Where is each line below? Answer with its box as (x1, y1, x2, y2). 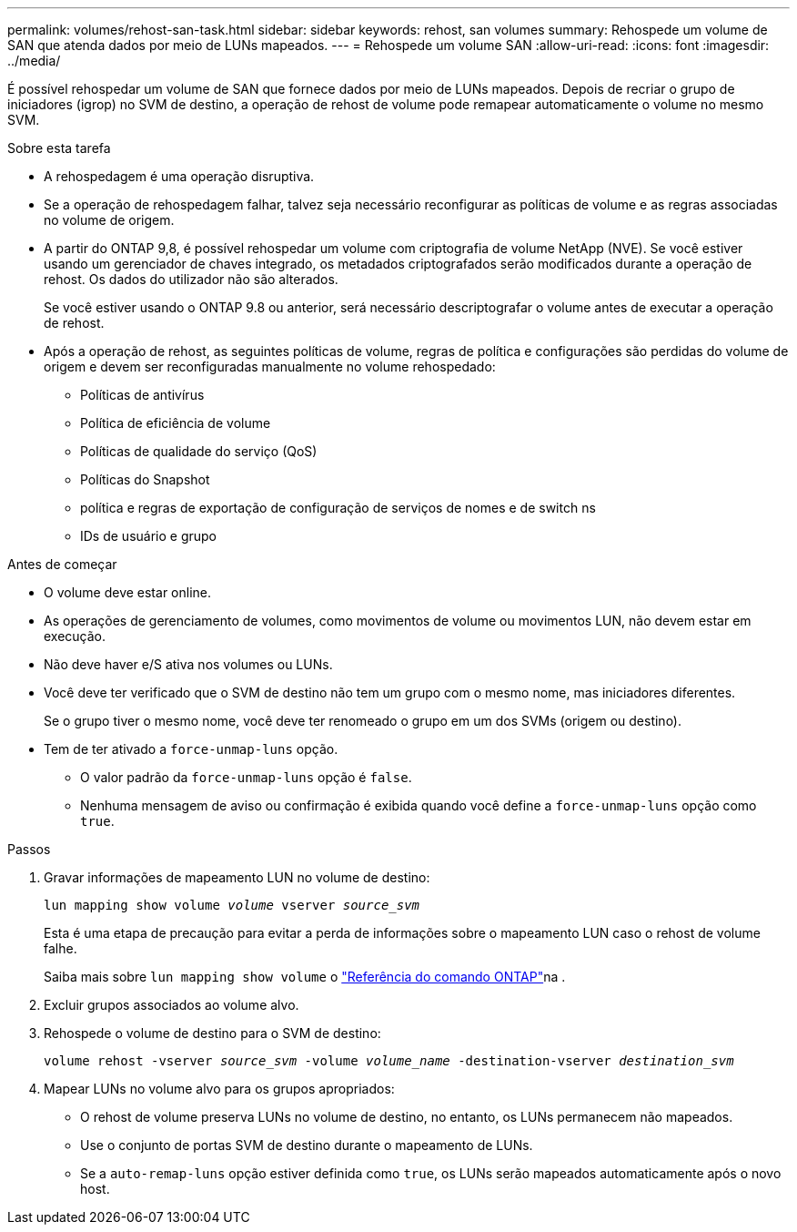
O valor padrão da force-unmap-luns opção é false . (80, 769, 412, 785)
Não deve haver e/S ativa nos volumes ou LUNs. (44, 657, 333, 672)
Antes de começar (7, 556, 117, 572)
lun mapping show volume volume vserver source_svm (44, 898, 420, 912)
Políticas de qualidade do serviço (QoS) (80, 443, 318, 459)
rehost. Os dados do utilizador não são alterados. (44, 271, 338, 287)
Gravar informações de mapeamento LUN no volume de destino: (44, 870, 430, 885)
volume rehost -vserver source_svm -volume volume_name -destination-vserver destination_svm (44, 1054, 734, 1068)
